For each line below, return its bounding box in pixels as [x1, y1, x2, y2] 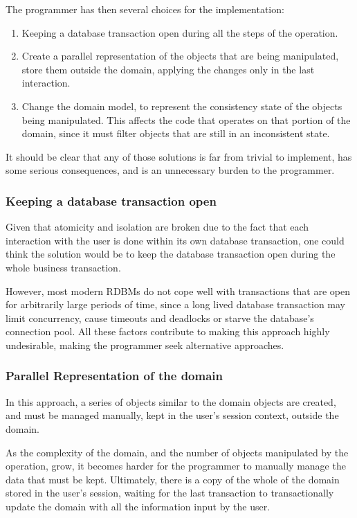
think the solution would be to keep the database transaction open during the [6, 247, 336, 261]
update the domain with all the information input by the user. [6, 499, 271, 513]
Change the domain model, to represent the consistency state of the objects [21, 98, 342, 113]
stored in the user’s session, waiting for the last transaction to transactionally [6, 485, 334, 500]
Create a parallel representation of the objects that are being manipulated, [21, 48, 339, 63]
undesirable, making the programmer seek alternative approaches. [6, 337, 284, 352]
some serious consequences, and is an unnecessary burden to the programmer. [6, 163, 335, 177]
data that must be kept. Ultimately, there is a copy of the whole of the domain [6, 472, 340, 486]
